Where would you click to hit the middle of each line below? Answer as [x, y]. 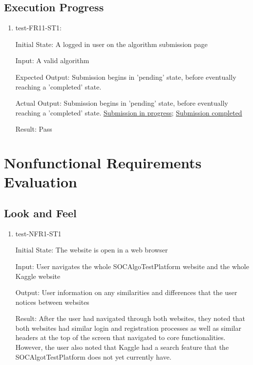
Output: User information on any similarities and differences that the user [126, 292]
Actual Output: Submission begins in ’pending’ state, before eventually [122, 103]
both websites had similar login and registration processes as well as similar [128, 328]
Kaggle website [38, 276]
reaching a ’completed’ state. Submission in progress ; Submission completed [129, 112]
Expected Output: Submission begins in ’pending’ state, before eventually [126, 77]
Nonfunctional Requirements [103, 163]
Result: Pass [34, 129]
